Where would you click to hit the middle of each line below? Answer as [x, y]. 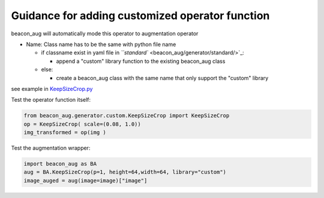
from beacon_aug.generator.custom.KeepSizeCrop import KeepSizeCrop [127, 116]
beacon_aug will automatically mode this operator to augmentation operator [105, 33]
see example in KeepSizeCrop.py [52, 89]
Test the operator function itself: [51, 100]
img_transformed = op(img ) [65, 132]
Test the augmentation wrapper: [51, 148]
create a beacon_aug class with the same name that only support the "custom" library [162, 78]
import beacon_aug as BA [60, 164]
